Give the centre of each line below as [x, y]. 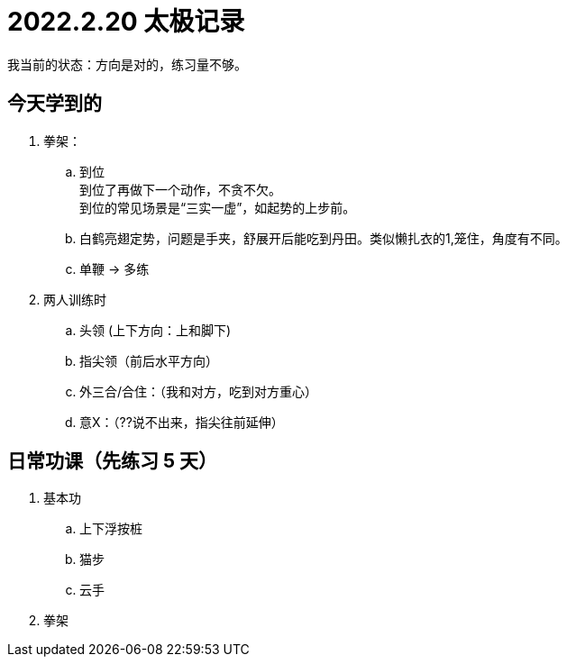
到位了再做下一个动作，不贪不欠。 [180, 189]
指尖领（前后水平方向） [149, 360]
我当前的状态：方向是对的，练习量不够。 [127, 64]
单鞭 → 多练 [114, 268]
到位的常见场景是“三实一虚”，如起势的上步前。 [218, 207]
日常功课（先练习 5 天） [113, 461]
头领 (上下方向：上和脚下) [155, 330]
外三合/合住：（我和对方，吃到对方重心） [199, 391]
